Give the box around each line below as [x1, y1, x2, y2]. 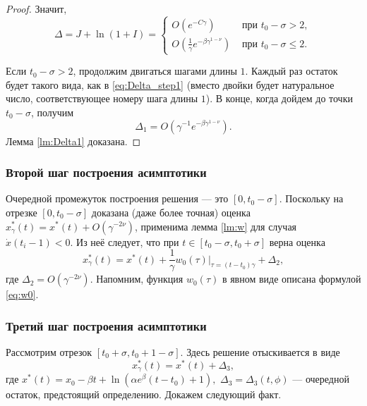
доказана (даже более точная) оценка [91, 204, 251, 219]
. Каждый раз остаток [245, 63, 338, 78]
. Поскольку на [279, 191, 344, 206]
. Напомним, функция [90, 271, 183, 286]
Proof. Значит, [6, 1, 67, 16]
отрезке [6, 204, 37, 219]
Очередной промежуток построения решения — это [6, 191, 229, 206]
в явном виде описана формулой [222, 271, 361, 286]
